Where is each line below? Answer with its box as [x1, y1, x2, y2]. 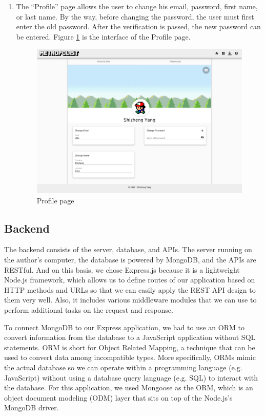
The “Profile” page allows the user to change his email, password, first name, [16, 1, 258, 11]
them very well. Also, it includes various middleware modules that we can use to [4, 294, 257, 305]
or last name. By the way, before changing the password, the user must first [16, 11, 254, 22]
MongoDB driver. [4, 402, 59, 413]
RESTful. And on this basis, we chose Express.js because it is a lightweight [4, 264, 240, 275]
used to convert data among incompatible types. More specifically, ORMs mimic [4, 352, 256, 363]
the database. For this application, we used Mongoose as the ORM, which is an [4, 382, 253, 393]
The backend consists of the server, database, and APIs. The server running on [4, 244, 252, 255]
